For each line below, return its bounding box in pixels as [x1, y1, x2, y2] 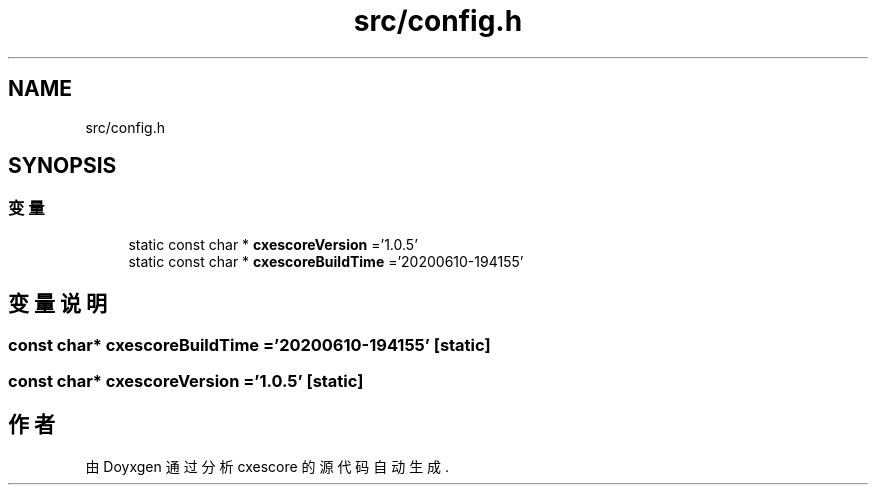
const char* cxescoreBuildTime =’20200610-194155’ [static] [8, 334, 491, 355]
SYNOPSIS [8, 153, 117, 179]
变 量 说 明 [8, 291, 107, 317]
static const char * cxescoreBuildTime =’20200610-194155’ [128, 252, 524, 270]
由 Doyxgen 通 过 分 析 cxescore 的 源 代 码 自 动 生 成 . [85, 457, 450, 475]
